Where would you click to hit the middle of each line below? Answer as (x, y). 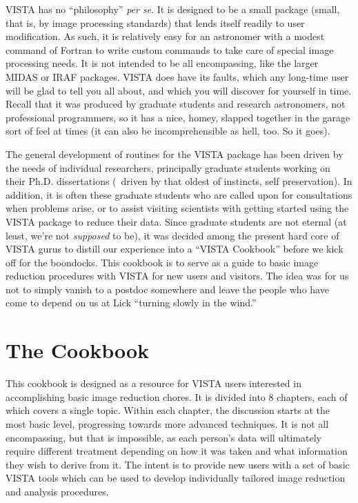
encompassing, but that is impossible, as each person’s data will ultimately (163, 437)
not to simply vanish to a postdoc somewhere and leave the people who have (167, 289)
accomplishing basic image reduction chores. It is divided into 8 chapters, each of (177, 396)
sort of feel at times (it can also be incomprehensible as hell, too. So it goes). (168, 131)
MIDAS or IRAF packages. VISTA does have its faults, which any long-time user (177, 76)
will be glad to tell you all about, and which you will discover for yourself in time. (179, 90)
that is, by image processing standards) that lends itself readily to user (155, 22)
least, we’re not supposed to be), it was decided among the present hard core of (172, 235)
